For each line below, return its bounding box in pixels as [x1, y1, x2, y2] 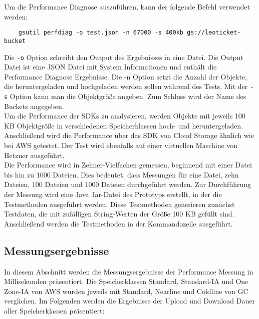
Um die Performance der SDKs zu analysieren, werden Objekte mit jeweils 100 [4, 110, 245, 121]
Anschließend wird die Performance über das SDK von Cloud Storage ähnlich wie [4, 130, 254, 140]
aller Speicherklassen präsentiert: [4, 305, 105, 315]
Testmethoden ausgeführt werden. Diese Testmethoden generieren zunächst [4, 198, 235, 209]
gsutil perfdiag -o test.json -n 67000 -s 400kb [18, 29, 183, 36]
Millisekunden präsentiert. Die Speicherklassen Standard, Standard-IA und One [4, 276, 248, 286]
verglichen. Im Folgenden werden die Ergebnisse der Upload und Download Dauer [4, 295, 255, 306]
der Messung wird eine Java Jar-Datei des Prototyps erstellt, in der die [4, 189, 222, 199]
